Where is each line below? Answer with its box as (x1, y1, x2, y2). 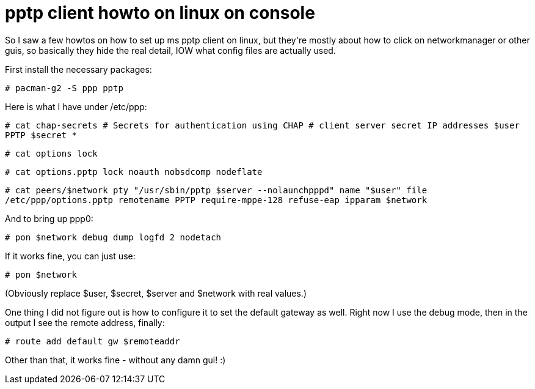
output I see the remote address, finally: (5, 317, 165, 328)
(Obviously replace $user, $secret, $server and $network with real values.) (5, 287, 307, 298)
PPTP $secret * (5, 130, 78, 140)
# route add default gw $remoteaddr (5, 336, 180, 346)
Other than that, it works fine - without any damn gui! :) (5, 354, 226, 365)
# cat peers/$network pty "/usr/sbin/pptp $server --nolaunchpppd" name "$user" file (5, 185, 428, 195)
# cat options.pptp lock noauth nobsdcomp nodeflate (5, 166, 263, 177)
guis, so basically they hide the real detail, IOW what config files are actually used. (5, 45, 336, 56)
